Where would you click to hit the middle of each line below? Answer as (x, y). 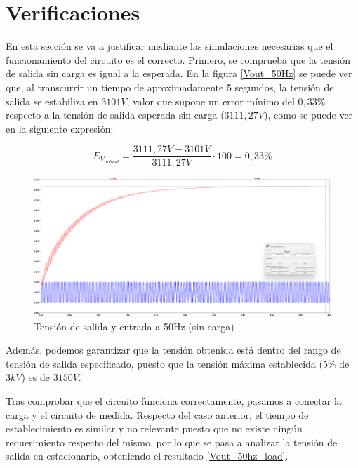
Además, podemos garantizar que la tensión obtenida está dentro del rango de (173, 350)
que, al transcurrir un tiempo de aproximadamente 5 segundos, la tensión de (170, 87)
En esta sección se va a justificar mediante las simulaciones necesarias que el (170, 46)
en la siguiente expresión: (60, 128)
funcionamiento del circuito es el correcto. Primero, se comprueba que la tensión (178, 59)
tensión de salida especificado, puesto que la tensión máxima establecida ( (164, 363)
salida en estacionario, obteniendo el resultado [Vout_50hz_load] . (147, 456)
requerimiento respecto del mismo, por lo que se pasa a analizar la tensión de (172, 442)
